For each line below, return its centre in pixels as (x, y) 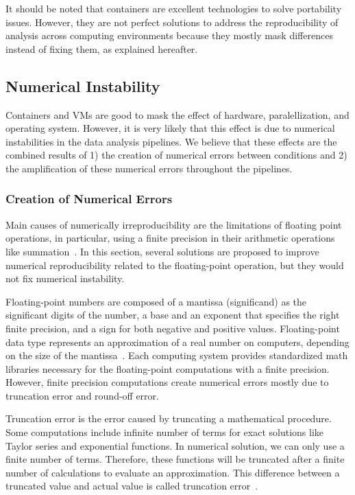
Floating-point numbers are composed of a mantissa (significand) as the (156, 301)
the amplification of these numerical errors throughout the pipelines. (149, 168)
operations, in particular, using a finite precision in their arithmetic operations (170, 238)
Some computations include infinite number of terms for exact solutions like (164, 432)
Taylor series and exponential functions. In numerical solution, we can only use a (175, 445)
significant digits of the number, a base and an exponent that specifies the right (173, 315)
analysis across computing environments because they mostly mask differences (169, 35)
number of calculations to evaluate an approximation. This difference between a (173, 472)
